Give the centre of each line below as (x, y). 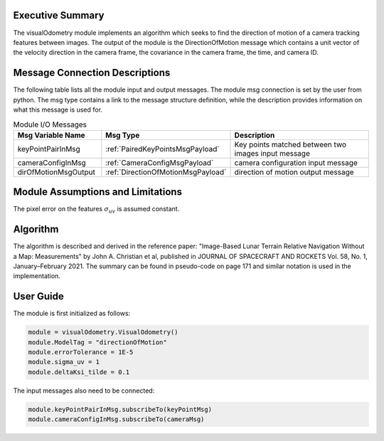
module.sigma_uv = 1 (64, 362)
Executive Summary (59, 15)
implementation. (37, 276)
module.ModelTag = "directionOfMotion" (97, 342)
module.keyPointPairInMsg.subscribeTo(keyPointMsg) (120, 409)
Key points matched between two (290, 144)
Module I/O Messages (50, 124)
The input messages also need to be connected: (84, 390)
